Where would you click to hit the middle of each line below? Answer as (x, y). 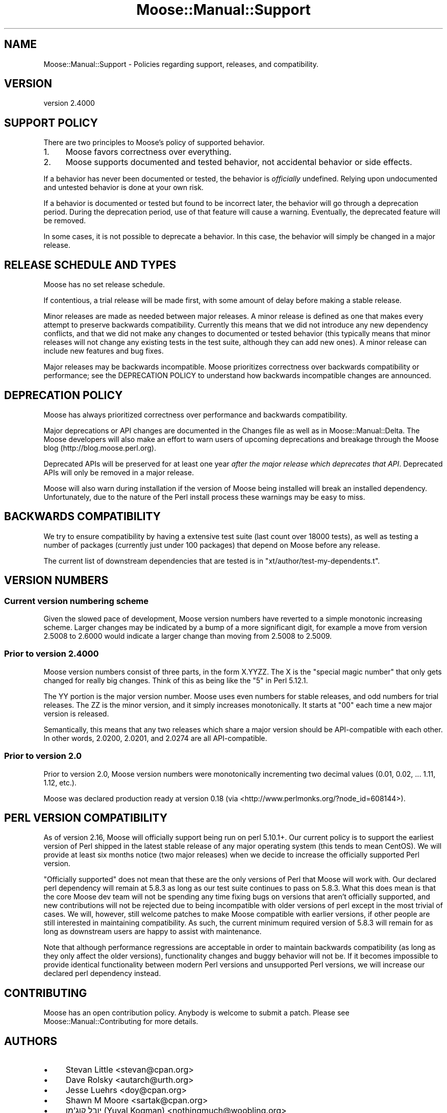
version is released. (76, 713)
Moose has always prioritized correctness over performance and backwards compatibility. (195, 414)
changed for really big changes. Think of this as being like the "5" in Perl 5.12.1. (176, 680)
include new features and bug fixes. (104, 351)
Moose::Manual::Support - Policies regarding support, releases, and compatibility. (181, 64)
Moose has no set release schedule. (104, 285)
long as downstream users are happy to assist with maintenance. (153, 932)
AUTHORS (31, 1041)
